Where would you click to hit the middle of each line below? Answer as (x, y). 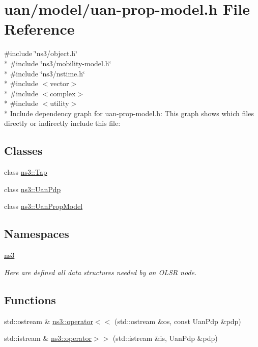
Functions (30, 299)
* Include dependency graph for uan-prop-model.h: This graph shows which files (129, 113)
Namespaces (37, 234)
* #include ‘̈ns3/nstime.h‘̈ (45, 73)
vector (60, 83)
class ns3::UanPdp (33, 189)
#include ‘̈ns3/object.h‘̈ (41, 53)
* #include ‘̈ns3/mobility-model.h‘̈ (58, 63)
